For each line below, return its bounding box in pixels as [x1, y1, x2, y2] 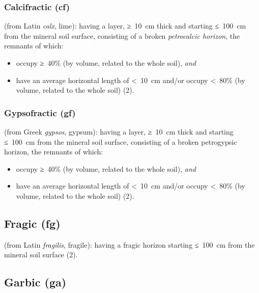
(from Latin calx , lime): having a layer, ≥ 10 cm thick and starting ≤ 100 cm [4, 20, 246, 31]
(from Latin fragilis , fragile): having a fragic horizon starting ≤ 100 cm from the [4, 239, 255, 250]
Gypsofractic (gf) [4, 106, 76, 119]
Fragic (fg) [4, 215, 61, 231]
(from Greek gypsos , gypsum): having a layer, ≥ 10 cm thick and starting [4, 126, 234, 137]
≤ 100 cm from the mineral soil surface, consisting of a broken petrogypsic [4, 136, 237, 147]
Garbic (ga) [4, 274, 67, 290]
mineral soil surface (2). [4, 249, 78, 260]
